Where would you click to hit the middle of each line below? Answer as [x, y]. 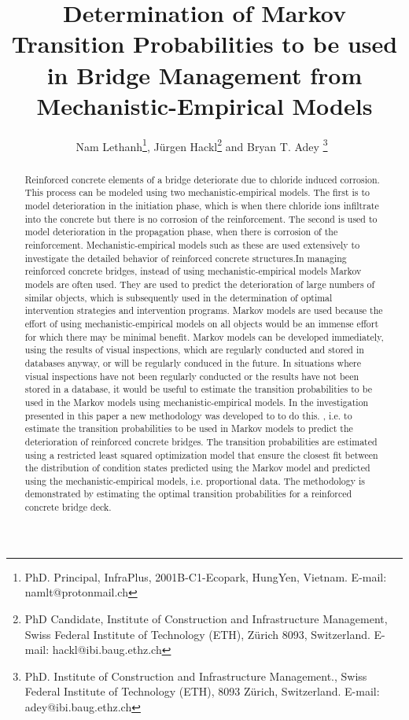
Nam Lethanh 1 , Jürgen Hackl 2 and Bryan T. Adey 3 [202, 145]
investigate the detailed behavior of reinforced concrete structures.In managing [186, 258]
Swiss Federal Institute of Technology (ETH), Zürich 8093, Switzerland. [197, 634]
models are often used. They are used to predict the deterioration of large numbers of [200, 284]
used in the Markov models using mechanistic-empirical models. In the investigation [197, 402]
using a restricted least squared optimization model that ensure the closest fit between [201, 454]
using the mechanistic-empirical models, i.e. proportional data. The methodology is [195, 480]
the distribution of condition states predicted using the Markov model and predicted [197, 468]
